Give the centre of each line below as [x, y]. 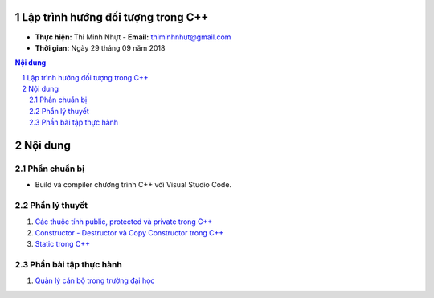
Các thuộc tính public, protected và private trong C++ [124, 222]
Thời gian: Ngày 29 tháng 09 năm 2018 [100, 47]
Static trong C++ [62, 244]
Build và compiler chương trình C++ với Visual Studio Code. [133, 185]
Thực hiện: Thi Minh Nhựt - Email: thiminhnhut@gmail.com [133, 37]
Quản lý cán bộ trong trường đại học [95, 280]
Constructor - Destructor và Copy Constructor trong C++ [129, 232]
